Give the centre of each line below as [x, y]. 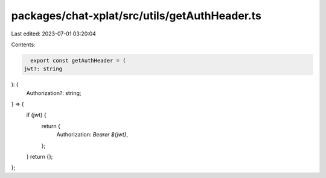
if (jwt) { [36, 115]
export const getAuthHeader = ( [78, 60]
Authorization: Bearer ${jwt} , [92, 135]
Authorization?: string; [54, 93]
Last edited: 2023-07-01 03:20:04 [54, 34]
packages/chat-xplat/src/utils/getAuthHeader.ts [136, 16]
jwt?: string [43, 69]
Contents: [23, 44]
